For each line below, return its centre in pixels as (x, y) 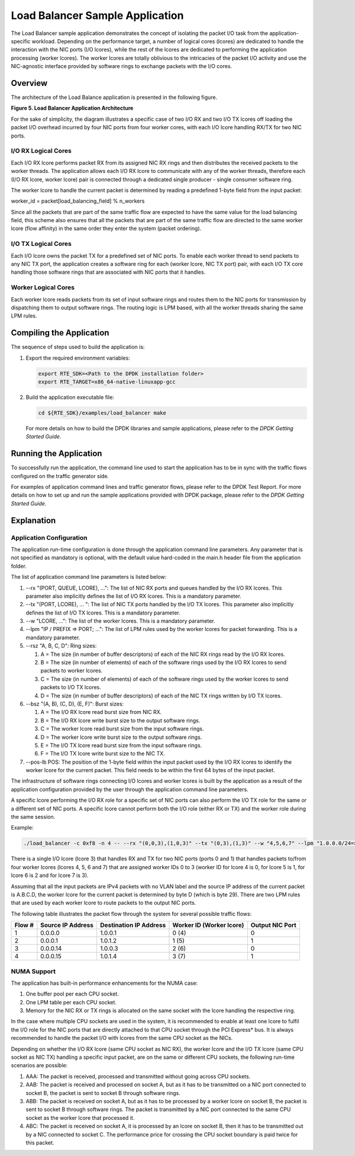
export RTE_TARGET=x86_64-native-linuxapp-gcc (107, 382)
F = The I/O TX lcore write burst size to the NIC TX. (103, 754)
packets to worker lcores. (72, 671)
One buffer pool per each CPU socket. (72, 994)
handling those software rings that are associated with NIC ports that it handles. (108, 272)
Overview (29, 83)
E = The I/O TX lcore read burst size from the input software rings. (121, 745)
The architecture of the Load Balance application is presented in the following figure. (114, 97)
